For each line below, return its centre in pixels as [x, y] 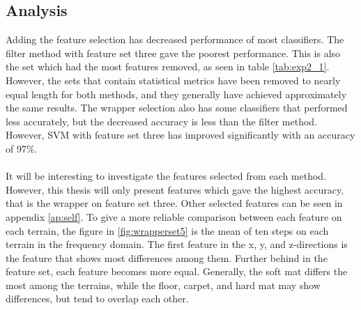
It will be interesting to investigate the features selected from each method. [166, 176]
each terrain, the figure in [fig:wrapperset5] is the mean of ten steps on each [167, 230]
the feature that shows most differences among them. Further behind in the [167, 257]
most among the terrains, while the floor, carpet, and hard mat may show [163, 285]
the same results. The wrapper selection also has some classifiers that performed [177, 108]
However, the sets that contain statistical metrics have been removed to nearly [173, 80]
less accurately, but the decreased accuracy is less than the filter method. [162, 121]
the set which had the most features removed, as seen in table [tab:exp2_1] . [168, 67]
